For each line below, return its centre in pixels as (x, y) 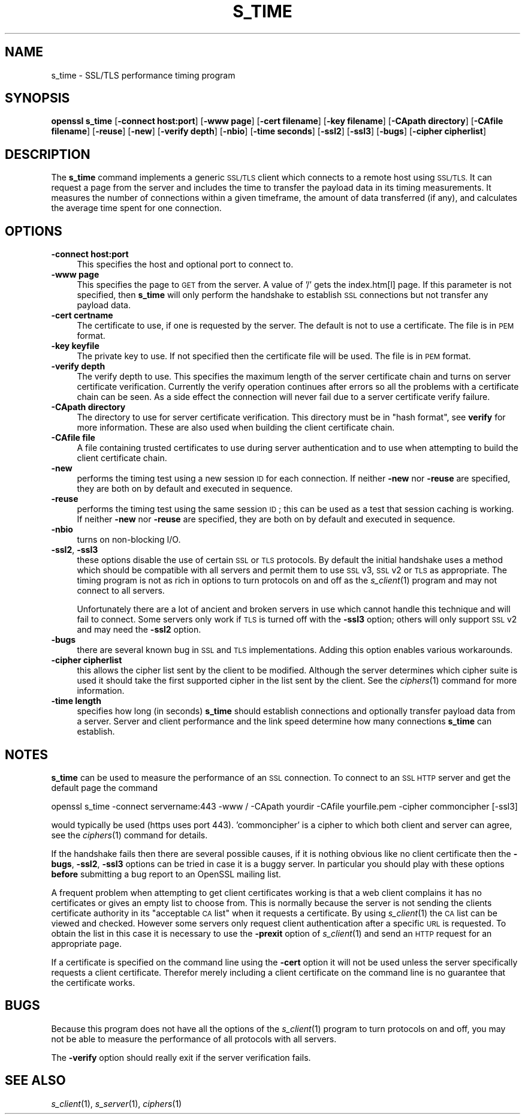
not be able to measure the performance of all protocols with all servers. (194, 1039)
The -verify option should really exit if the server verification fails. (181, 1057)
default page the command (105, 787)
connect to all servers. (121, 591)
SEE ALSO (35, 1081)
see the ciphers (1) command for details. (129, 835)
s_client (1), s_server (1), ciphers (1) (117, 1103)
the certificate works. (93, 982)
